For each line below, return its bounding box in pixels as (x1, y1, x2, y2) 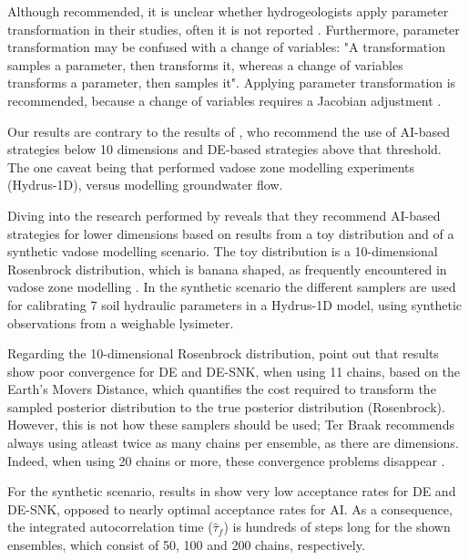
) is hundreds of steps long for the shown (223, 517, 451, 536)
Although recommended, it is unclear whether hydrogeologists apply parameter (7, 2, 449, 20)
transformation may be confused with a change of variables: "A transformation (7, 37, 445, 57)
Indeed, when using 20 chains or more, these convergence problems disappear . (7, 451, 445, 470)
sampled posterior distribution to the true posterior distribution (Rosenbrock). (7, 397, 445, 416)
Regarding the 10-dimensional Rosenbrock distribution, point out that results (7, 344, 439, 363)
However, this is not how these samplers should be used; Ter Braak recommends (7, 415, 454, 434)
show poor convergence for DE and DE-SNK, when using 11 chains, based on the (7, 361, 461, 380)
